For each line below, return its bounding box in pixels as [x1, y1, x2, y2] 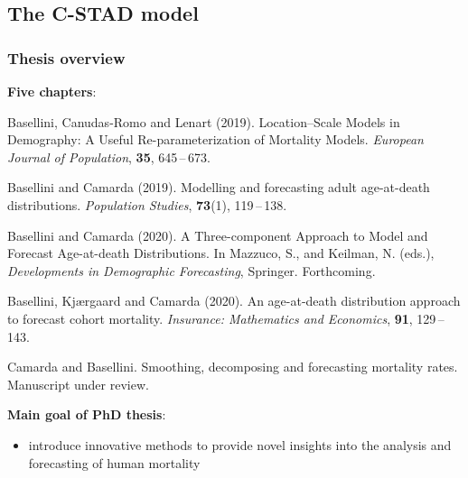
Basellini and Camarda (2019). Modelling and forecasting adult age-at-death [7, 178, 430, 197]
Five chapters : [7, 82, 97, 100]
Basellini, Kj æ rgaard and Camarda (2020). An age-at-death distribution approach [7, 291, 461, 310]
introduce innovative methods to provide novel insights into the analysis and [28, 435, 452, 454]
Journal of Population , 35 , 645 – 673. [7, 147, 211, 166]
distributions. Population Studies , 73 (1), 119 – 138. [7, 195, 287, 214]
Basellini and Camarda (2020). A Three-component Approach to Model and [7, 225, 428, 244]
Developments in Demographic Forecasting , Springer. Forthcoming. [7, 261, 376, 280]
